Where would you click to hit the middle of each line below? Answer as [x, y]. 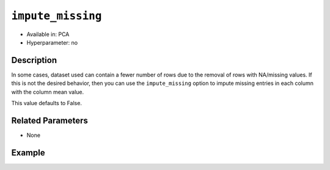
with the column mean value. [48, 92]
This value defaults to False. [47, 103]
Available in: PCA [48, 34]
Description [34, 60]
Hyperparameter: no [52, 42]
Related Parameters [50, 120]
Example [28, 153]
